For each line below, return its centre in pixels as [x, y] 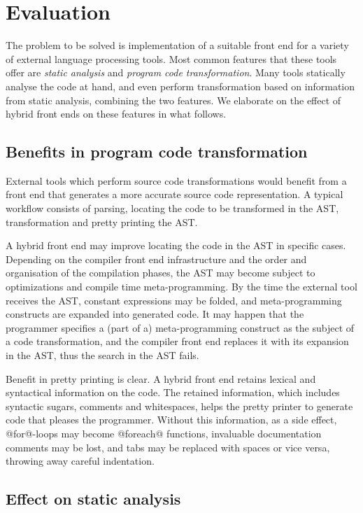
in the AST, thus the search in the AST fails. [102, 355]
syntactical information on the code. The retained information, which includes [173, 392]
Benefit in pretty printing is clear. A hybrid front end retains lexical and [161, 378]
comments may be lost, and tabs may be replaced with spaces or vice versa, [168, 447]
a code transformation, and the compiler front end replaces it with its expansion [177, 341]
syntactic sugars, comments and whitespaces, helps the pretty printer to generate [179, 406]
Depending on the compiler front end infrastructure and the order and [156, 259]
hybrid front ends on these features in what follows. [116, 114]
